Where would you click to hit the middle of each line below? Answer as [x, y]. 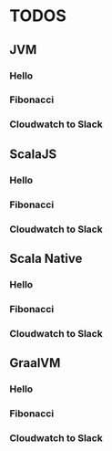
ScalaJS [33, 154]
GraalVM [35, 363]
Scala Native [46, 258]
